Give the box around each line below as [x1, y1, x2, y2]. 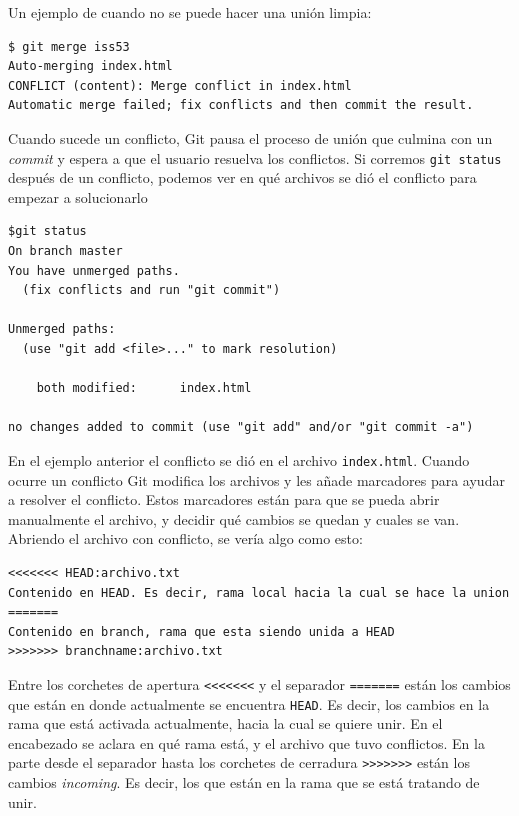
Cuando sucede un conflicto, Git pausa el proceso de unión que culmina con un [8, 127, 493, 148]
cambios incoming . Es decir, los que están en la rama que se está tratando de [8, 772, 480, 793]
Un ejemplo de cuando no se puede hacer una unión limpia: [8, 2, 372, 22]
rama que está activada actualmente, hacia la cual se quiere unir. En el [8, 713, 443, 734]
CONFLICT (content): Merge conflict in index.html [8, 78, 352, 93]
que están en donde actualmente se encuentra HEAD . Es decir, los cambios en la [8, 693, 490, 714]
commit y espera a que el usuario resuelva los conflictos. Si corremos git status [8, 147, 502, 168]
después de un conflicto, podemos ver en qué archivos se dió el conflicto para [8, 167, 477, 188]
